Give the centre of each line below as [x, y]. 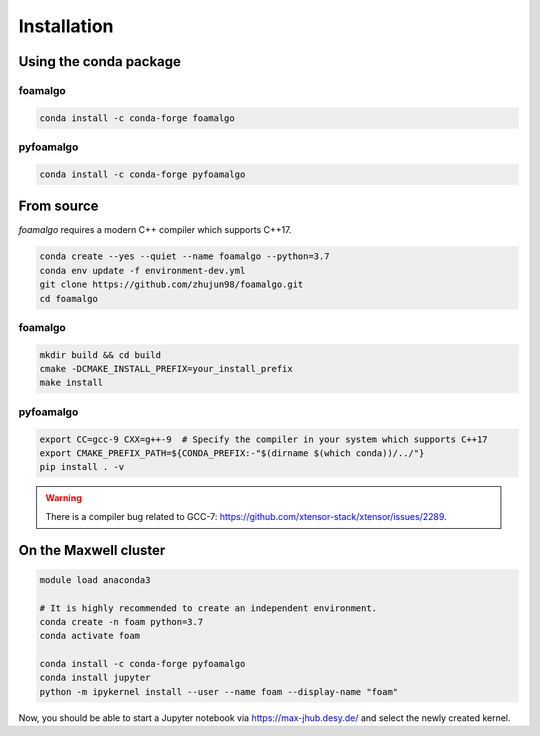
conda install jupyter [95, 678]
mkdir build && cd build [100, 354]
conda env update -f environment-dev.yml [142, 270]
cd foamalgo [69, 298]
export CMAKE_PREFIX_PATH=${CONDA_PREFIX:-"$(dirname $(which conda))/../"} [232, 453]
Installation [66, 26]
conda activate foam [89, 636]
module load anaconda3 [95, 579]
